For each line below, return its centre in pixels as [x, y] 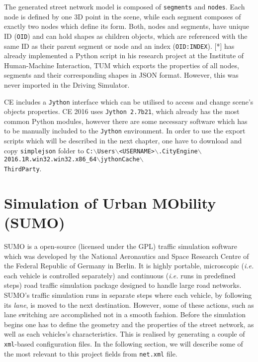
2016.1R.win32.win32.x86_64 [50, 160]
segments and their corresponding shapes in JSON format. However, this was [121, 75]
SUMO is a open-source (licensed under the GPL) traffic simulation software [121, 246]
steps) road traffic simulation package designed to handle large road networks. [123, 285]
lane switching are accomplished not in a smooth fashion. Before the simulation [125, 314]
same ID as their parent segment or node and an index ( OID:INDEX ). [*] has [119, 46]
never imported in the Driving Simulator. [67, 84]
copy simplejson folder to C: [49, 150]
